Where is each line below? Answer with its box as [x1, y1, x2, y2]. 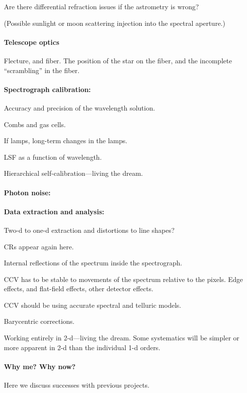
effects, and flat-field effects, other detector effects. [4, 283, 153, 294]
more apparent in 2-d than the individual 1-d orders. [4, 342, 161, 352]
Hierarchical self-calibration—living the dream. [4, 168, 143, 178]
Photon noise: [4, 187, 51, 197]
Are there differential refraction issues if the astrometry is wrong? [4, 1, 199, 11]
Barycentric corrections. [4, 316, 75, 326]
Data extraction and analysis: [4, 206, 104, 216]
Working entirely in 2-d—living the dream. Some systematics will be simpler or [4, 333, 240, 343]
